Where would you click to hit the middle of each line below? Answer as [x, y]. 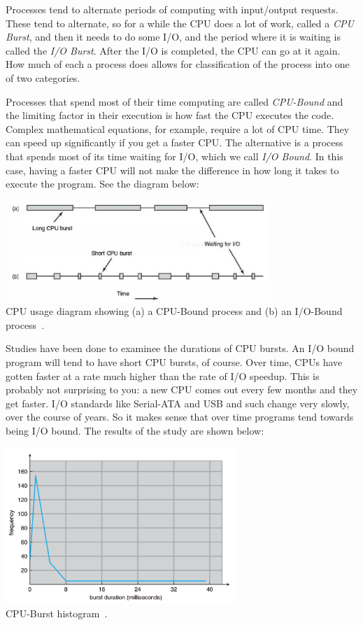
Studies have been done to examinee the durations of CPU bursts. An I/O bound [180, 348]
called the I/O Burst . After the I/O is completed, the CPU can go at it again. [173, 50]
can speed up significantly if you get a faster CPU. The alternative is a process [175, 142]
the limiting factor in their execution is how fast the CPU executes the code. [170, 115]
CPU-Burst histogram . [57, 613]
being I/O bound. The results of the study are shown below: [135, 431]
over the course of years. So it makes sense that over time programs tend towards [180, 417]
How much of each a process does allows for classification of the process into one [178, 64]
